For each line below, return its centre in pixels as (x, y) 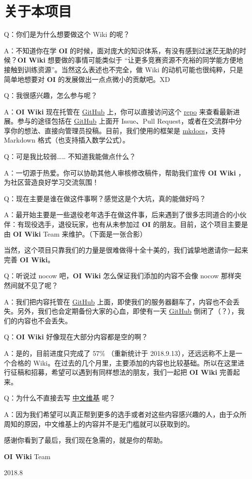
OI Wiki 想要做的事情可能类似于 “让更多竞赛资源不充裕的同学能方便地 (130, 60)
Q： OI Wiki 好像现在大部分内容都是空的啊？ (76, 337)
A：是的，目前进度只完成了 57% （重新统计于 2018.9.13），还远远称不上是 (120, 353)
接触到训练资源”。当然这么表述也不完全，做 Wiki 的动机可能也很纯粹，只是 (124, 69)
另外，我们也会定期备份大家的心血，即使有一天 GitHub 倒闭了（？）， (127, 311)
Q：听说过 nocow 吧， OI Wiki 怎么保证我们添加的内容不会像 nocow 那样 (119, 276)
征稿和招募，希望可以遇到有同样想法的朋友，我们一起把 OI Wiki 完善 (122, 372)
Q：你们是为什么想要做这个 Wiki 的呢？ (67, 34)
